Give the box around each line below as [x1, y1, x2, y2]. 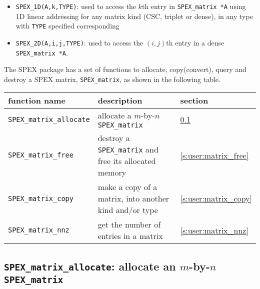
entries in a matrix [97, 230, 163, 242]
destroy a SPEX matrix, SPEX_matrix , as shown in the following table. [4, 73, 220, 84]
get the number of [97, 218, 161, 230]
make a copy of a [97, 181, 157, 193]
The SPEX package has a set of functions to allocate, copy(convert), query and [4, 64, 246, 74]
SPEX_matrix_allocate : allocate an [4, 258, 176, 273]
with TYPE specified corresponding [15, 20, 119, 31]
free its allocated [97, 155, 156, 167]
